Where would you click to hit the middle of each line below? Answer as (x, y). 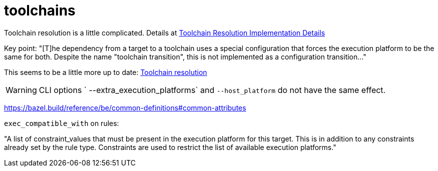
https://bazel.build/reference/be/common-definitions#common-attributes (125, 107)
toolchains (40, 10)
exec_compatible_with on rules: (62, 123)
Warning (21, 90)
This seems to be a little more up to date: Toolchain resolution (106, 72)
